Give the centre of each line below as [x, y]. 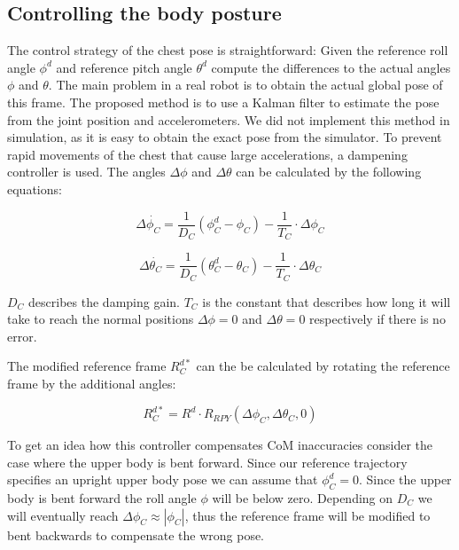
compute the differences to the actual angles [331, 67]
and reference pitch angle [124, 67]
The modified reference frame [87, 366]
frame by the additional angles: [92, 383]
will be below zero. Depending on [303, 498]
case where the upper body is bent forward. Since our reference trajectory [207, 462]
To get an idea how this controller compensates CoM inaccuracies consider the [220, 445]
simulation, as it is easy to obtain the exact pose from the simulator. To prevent [225, 137]
